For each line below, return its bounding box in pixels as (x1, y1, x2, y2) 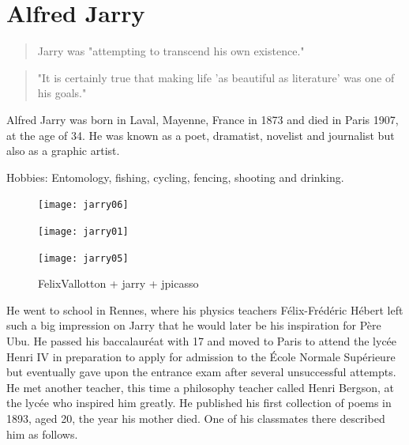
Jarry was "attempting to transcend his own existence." (37, 43, 305, 59)
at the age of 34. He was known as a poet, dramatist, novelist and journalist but (6, 126, 395, 143)
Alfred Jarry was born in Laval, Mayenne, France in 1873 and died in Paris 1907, (6, 111, 399, 127)
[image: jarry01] (38, 225, 129, 237)
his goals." (37, 85, 87, 101)
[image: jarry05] (38, 252, 129, 264)
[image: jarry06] (38, 199, 129, 211)
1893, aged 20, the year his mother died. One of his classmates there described (6, 410, 385, 426)
